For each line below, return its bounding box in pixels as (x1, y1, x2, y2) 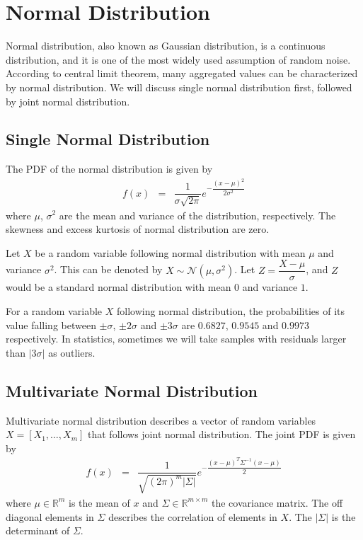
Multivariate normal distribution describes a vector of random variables (6, 413, 316, 427)
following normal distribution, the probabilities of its (116, 303, 345, 318)
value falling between (6, 317, 96, 332)
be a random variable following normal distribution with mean (35, 245, 306, 260)
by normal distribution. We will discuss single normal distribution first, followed (6, 79, 352, 94)
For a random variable (6, 303, 103, 318)
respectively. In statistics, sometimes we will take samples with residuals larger (6, 331, 347, 346)
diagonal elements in (6, 509, 94, 524)
